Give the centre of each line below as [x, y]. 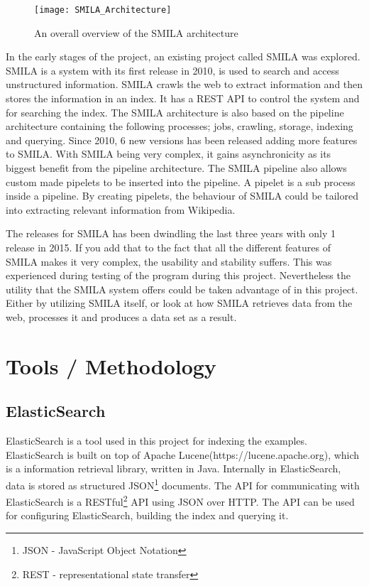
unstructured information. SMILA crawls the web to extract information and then [184, 84]
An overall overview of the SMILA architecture [136, 32]
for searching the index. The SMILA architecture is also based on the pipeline [175, 112]
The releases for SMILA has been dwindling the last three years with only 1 [171, 233]
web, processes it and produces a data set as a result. [121, 316]
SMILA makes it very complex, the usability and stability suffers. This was [169, 261]
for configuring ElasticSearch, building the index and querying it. [147, 515]
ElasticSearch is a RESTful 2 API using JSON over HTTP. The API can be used [180, 500]
